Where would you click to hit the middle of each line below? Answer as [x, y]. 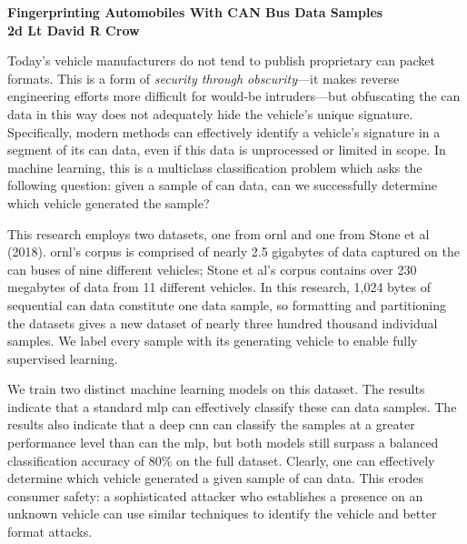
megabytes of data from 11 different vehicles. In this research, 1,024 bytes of [219, 287]
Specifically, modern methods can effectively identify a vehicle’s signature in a [224, 131]
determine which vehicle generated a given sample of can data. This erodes [216, 478]
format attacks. [50, 532]
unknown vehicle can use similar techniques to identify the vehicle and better [222, 514]
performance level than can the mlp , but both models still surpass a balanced [223, 443]
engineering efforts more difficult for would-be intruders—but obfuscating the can [234, 96]
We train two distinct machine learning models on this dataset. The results [216, 389]
